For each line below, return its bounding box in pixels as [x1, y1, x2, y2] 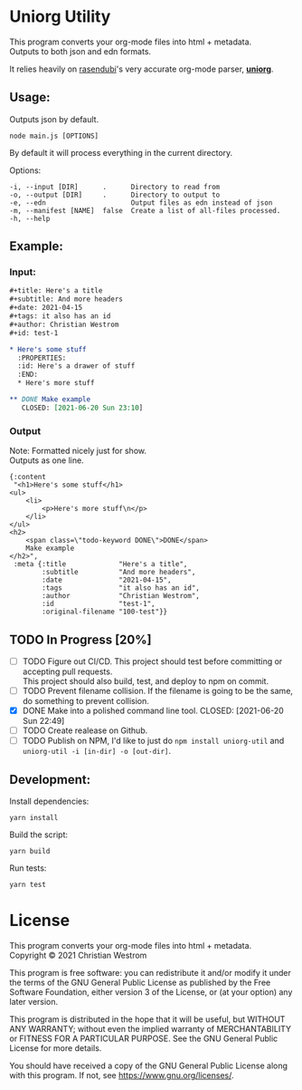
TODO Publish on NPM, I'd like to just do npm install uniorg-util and [22, 736, 285, 747]
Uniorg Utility [9, 6, 111, 27]
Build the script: [9, 829, 69, 840]
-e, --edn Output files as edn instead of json [9, 198, 273, 207]
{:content [9, 473, 47, 482]
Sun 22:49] [22, 716, 65, 727]
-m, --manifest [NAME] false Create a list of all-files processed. [9, 206, 281, 215]
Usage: [9, 90, 52, 105]
